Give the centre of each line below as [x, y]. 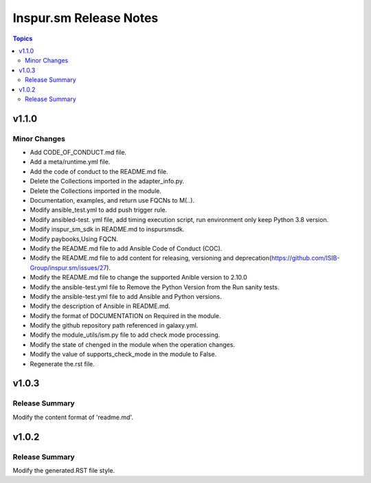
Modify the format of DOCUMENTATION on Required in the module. [125, 315]
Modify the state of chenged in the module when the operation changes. [132, 344]
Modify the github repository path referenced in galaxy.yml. [114, 326]
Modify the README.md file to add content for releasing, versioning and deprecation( [151, 258]
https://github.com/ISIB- [306, 258]
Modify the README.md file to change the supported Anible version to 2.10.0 [138, 278]
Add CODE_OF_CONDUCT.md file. [78, 153]
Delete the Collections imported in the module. [95, 191]
